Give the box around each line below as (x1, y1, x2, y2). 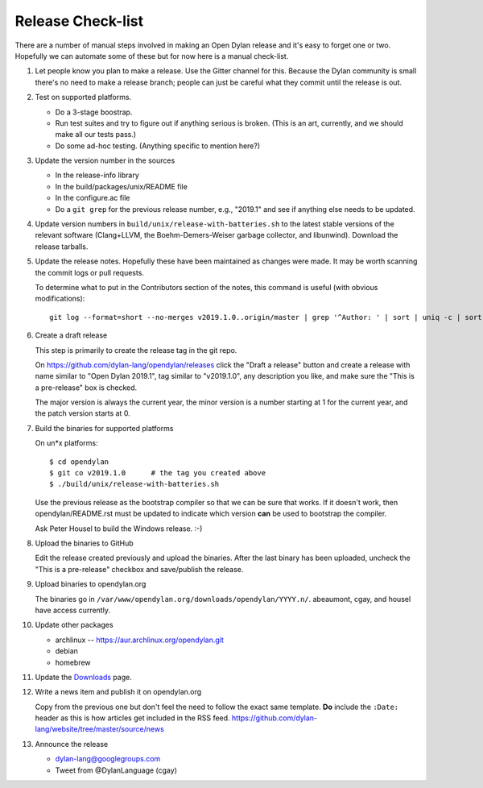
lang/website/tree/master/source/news (35, 724, 164, 734)
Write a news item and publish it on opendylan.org (35, 687, 202, 697)
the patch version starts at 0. (35, 409, 130, 418)
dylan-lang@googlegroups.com (55, 754, 161, 764)
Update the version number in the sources (35, 156, 175, 165)
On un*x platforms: (35, 438, 98, 448)
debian (55, 646, 78, 656)
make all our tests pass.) (55, 130, 137, 139)
